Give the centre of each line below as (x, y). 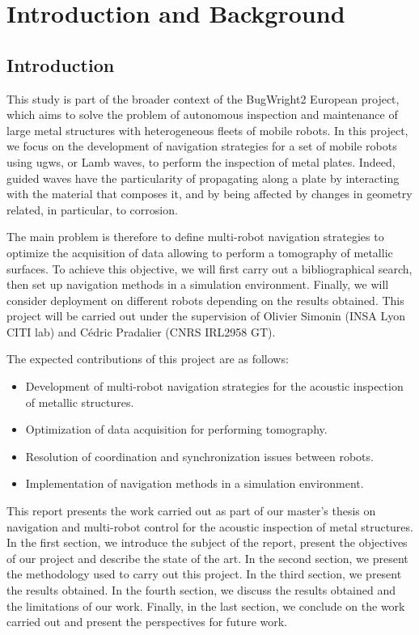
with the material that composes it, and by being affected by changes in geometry (209, 194)
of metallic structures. (80, 402)
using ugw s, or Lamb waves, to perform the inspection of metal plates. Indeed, (201, 161)
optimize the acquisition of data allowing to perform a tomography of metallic (200, 252)
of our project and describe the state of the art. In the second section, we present (207, 558)
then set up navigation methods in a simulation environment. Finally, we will (198, 284)
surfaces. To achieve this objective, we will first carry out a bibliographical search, (209, 268)
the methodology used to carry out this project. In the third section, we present (204, 574)
